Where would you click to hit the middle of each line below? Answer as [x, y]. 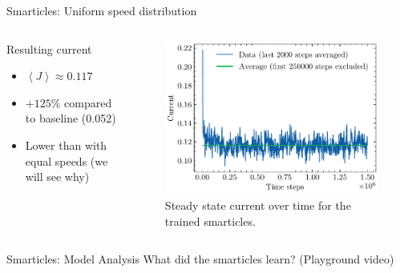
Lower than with [66, 145]
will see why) [57, 177]
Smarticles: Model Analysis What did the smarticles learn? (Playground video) [200, 259]
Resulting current [49, 48]
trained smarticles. [210, 221]
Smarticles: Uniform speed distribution [102, 10]
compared [88, 102]
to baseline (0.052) [71, 118]
